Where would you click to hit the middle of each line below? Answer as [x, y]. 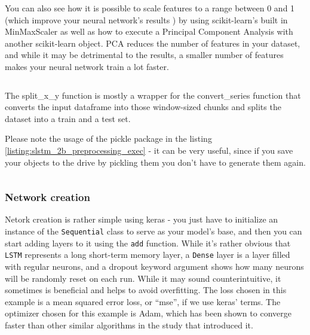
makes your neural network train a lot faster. [87, 66]
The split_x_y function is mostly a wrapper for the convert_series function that [153, 95]
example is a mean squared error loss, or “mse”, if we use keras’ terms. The [143, 301]
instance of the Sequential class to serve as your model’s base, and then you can [154, 231]
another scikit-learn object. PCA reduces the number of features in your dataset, [153, 43]
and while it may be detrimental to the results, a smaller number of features [144, 55]
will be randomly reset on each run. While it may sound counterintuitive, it [143, 278]
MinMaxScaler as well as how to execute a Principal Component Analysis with [149, 31]
